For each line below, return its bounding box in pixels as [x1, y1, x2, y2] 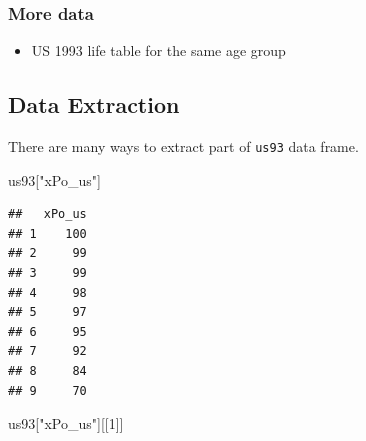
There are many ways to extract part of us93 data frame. [8, 136, 359, 157]
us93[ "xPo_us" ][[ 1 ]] [8, 413, 124, 434]
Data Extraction [8, 89, 180, 120]
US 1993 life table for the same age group [31, 40, 286, 61]
